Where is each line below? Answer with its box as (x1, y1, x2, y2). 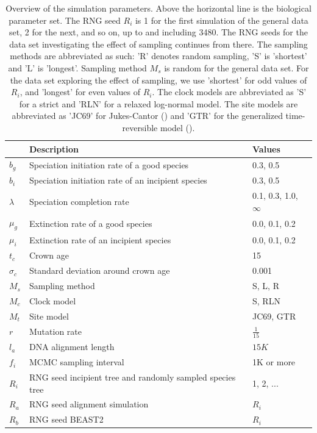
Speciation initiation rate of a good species (29, 158, 189, 171)
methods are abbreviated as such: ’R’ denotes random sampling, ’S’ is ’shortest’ (10, 49, 307, 62)
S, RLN (252, 294, 280, 307)
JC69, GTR (252, 309, 296, 322)
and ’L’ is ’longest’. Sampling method (8, 61, 147, 74)
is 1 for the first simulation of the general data (135, 13, 308, 26)
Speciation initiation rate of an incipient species (29, 174, 207, 187)
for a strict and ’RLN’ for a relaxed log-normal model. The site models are (19, 97, 298, 110)
